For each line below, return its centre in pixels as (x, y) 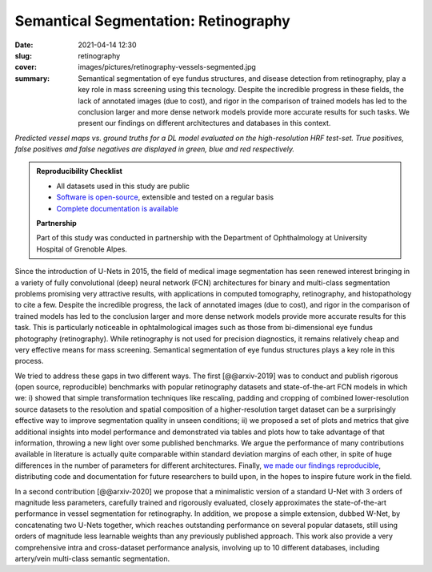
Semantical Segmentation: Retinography (153, 21)
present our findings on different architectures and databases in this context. (204, 123)
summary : (32, 78)
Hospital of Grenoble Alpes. (82, 249)
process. (29, 361)
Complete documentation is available (118, 208)
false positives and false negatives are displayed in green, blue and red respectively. (155, 149)
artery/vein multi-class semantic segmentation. (92, 558)
